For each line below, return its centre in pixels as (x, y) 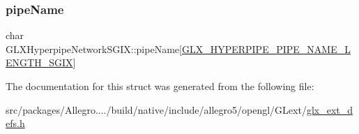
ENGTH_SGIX (39, 62)
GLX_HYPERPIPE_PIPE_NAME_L (266, 49)
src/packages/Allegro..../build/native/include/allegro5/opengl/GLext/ (156, 109)
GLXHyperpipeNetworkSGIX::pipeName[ (94, 49)
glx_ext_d (330, 109)
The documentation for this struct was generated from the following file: (160, 86)
